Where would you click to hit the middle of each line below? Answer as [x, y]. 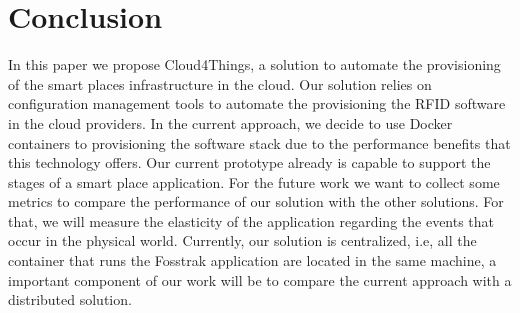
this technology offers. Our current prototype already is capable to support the [249, 162]
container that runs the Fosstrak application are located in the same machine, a [252, 260]
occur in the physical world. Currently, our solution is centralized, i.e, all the [242, 240]
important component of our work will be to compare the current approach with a [260, 279]
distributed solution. [70, 299]
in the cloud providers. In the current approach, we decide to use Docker [230, 122]
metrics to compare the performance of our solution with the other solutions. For [256, 201]
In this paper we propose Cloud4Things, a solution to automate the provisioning [254, 64]
